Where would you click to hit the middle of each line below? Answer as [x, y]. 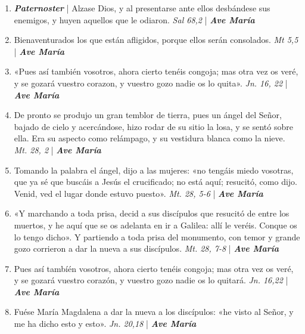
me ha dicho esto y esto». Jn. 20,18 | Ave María [105, 324]
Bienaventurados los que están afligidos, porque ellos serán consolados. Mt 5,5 [156, 40]
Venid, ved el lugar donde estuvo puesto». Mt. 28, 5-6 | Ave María [139, 193]
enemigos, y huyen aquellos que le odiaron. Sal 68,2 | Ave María [134, 19]
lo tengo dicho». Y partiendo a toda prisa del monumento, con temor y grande [157, 236]
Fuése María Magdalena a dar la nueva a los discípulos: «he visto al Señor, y [154, 312]
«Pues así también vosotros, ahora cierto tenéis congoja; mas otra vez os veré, [156, 71]
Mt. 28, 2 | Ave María [57, 149]
